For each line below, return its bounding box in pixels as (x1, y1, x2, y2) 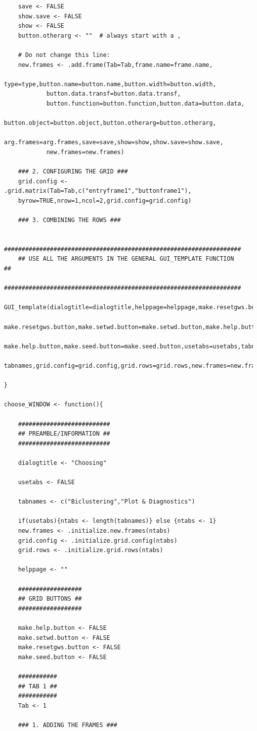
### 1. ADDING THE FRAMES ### (18, 721, 118, 729)
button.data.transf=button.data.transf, (46, 90, 181, 98)
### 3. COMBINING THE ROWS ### (18, 217, 121, 224)
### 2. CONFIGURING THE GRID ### (18, 168, 128, 175)
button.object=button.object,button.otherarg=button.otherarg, (4, 119, 216, 127)
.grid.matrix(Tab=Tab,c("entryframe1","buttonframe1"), (4, 187, 192, 195)
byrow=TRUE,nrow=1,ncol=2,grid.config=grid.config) (18, 197, 192, 204)
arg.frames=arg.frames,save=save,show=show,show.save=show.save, (4, 139, 223, 146)
